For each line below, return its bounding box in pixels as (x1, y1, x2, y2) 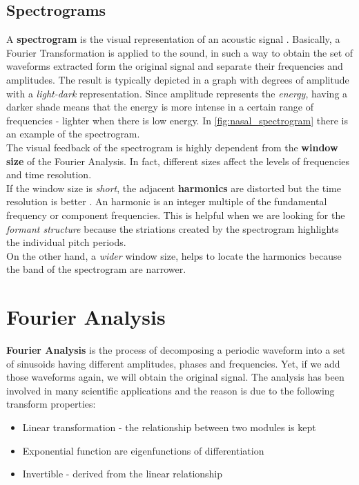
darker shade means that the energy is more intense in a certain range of (6, 99, 314, 114)
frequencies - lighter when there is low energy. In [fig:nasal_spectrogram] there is (6, 113, 348, 127)
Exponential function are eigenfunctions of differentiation (22, 443, 264, 457)
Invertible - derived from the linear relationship (22, 466, 223, 481)
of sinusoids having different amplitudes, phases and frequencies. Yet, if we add (6, 356, 340, 370)
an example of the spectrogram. (6, 126, 140, 141)
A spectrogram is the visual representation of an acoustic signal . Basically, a (6, 32, 340, 46)
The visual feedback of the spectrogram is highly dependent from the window (6, 140, 338, 154)
